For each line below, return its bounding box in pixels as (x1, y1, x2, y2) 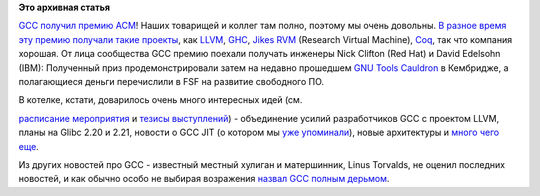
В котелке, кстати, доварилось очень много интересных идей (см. (18, 94, 303, 106)
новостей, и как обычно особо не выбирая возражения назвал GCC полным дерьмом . (18, 173, 390, 185)
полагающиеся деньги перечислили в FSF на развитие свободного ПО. (18, 75, 325, 87)
